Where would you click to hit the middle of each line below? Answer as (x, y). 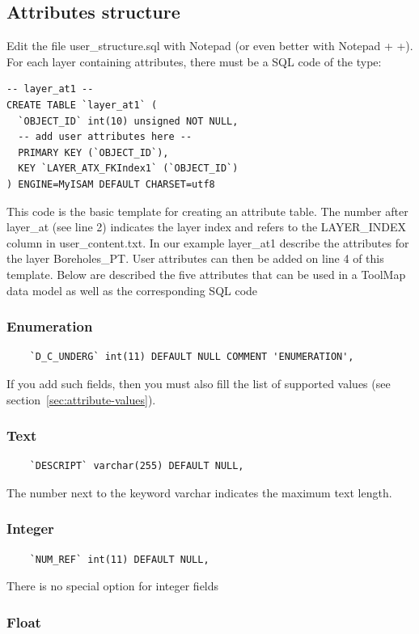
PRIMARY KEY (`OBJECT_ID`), (93, 152)
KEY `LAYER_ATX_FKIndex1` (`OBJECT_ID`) (128, 169)
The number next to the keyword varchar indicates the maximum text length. (199, 492)
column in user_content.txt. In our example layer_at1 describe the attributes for (208, 242)
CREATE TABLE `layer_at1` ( (82, 105)
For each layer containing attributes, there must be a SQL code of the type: (194, 61)
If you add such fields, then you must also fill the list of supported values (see (199, 383)
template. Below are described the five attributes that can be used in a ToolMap (206, 274)
